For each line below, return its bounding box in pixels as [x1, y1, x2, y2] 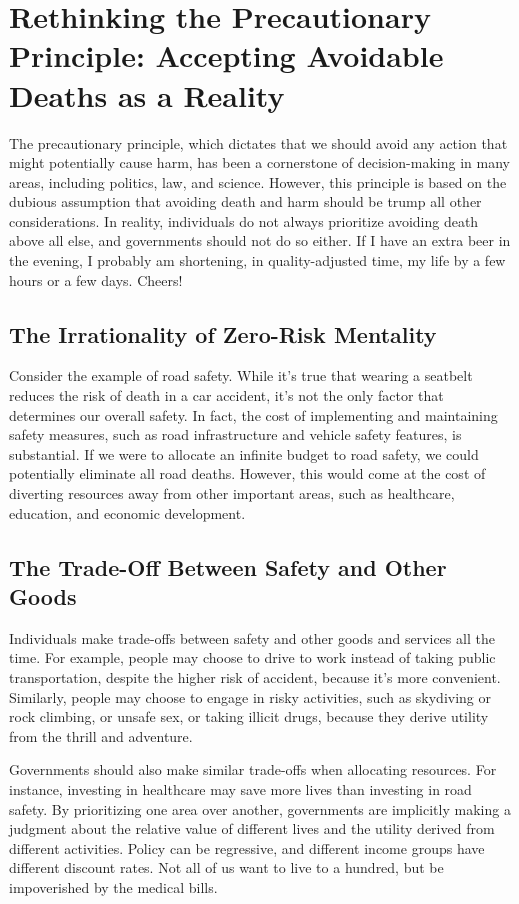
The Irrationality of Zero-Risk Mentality [9, 318, 437, 349]
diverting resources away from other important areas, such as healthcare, [9, 483, 455, 504]
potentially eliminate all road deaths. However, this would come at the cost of [9, 463, 486, 484]
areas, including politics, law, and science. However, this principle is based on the [9, 171, 507, 192]
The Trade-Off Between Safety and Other [9, 551, 447, 582]
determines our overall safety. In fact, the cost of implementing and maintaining [9, 404, 498, 425]
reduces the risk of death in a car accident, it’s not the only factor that [9, 385, 444, 406]
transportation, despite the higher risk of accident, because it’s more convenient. [9, 666, 501, 687]
